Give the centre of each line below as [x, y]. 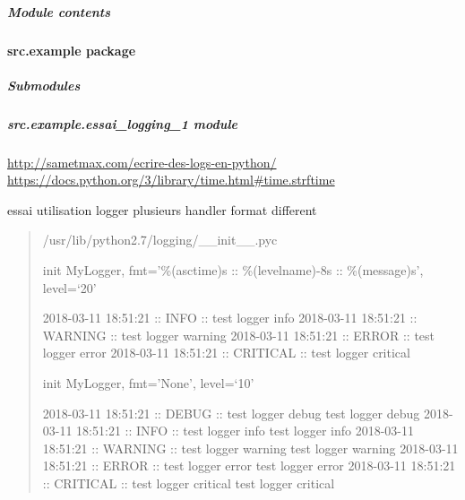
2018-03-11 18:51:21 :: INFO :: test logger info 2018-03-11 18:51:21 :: [230, 318]
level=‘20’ [69, 287]
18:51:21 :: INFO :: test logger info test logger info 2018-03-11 [245, 431]
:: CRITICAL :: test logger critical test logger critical [189, 483]
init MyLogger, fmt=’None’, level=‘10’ [148, 383]
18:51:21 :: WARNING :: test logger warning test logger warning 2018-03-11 [250, 448]
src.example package [72, 50]
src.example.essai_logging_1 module [123, 123]
